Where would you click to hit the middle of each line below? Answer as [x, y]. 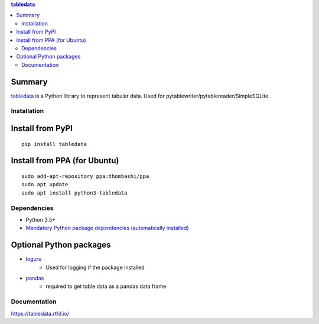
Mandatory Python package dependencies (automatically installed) [107, 228]
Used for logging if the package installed [95, 267]
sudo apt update [45, 184]
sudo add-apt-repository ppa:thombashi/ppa [85, 176]
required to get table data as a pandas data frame [106, 286]
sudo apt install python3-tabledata [74, 193]
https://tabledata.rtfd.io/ [40, 313]
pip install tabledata [54, 144]
